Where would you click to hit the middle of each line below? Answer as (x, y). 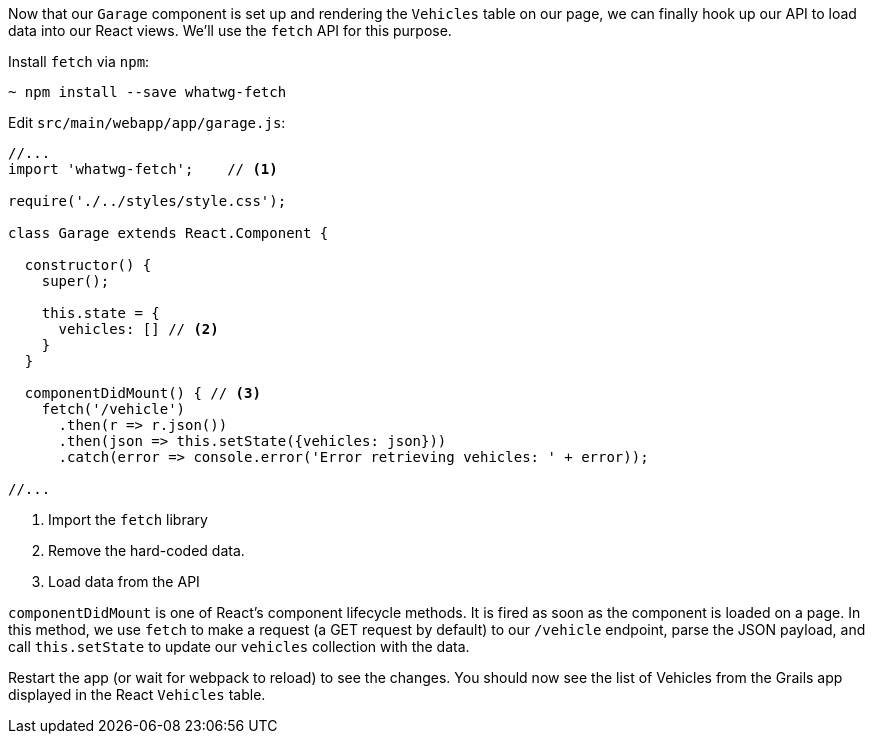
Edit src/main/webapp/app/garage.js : (147, 122)
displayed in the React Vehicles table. (137, 694)
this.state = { (100, 313)
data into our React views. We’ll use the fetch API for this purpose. (230, 30)
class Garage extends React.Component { (168, 233)
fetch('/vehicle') (113, 409)
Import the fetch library (128, 519)
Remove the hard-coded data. (146, 550)
